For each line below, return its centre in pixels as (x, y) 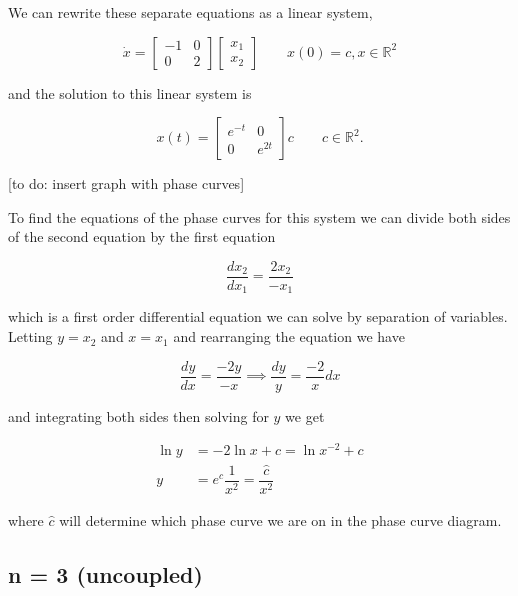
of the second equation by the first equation (142, 236)
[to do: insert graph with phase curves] (126, 183)
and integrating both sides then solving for (138, 415)
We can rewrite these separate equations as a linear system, (190, 12)
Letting (30, 336)
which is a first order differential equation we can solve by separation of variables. (258, 316)
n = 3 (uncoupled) (105, 573)
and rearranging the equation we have (289, 336)
